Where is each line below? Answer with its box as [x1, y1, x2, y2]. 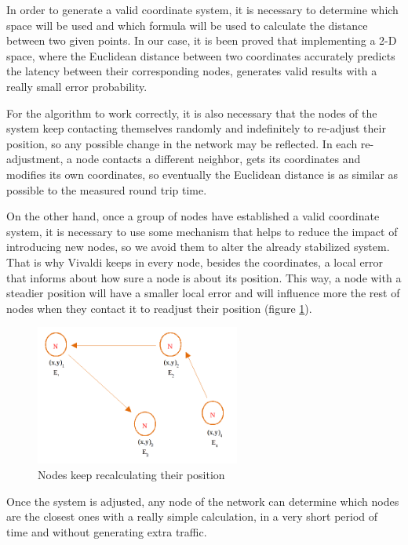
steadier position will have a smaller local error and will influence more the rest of [6, 285, 400, 301]
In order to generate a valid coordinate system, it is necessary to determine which [6, 2, 399, 17]
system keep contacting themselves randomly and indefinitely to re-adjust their [6, 120, 386, 136]
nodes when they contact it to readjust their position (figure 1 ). [6, 300, 312, 316]
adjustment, [6, 151, 64, 167]
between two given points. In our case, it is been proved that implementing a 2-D [6, 32, 397, 49]
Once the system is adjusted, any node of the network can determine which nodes [6, 492, 399, 509]
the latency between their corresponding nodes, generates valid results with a [6, 63, 377, 79]
